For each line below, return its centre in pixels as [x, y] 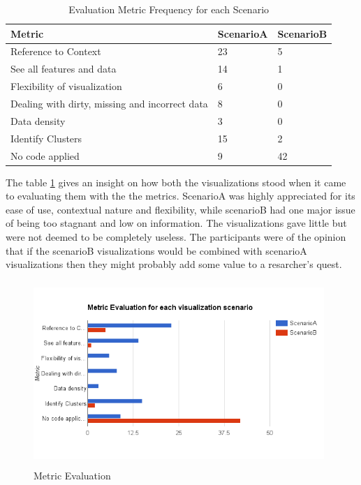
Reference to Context [56, 51]
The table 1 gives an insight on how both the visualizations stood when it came [176, 182]
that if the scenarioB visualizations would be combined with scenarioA [156, 250]
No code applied [45, 155]
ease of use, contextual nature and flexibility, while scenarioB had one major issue [180, 209]
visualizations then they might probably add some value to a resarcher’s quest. [174, 264]
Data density [38, 120]
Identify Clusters [46, 138]
